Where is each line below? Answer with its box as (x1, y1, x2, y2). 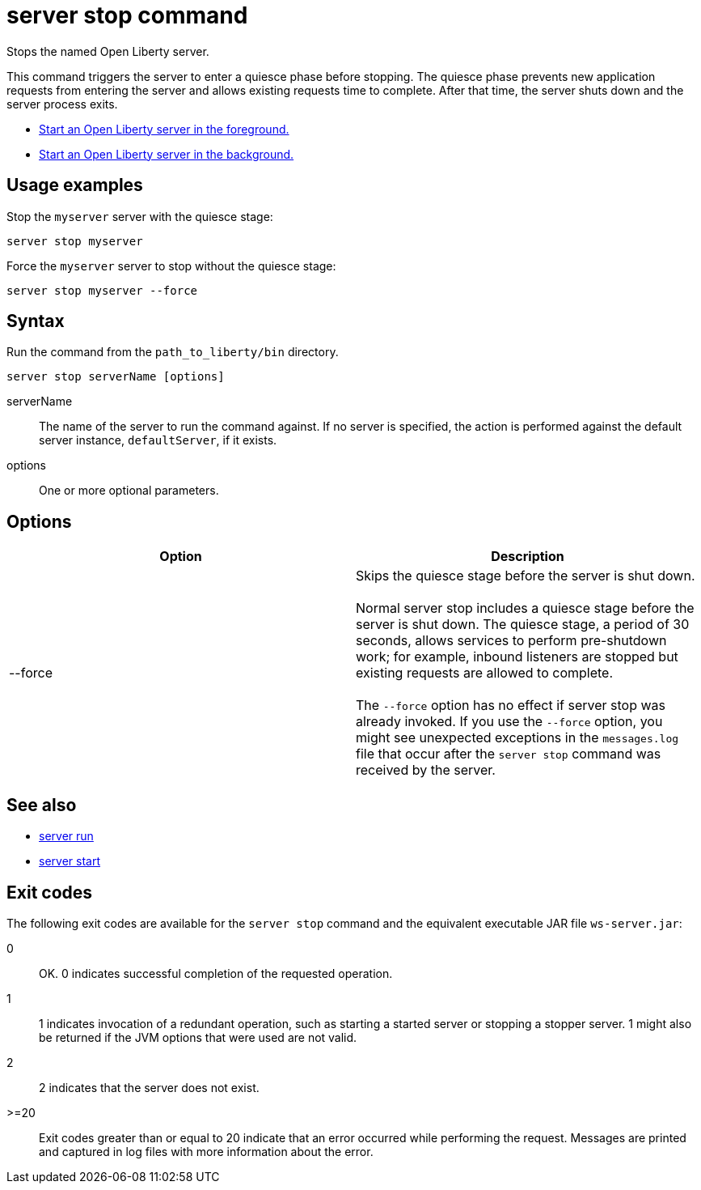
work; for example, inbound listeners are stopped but (356, 648, 678, 665)
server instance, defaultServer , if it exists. (39, 433, 277, 448)
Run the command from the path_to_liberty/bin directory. (6, 345, 339, 359)
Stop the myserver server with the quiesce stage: (6, 209, 273, 223)
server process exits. (6, 96, 118, 111)
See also (6, 794, 77, 815)
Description (491, 548, 564, 565)
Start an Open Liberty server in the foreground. (39, 121, 289, 136)
